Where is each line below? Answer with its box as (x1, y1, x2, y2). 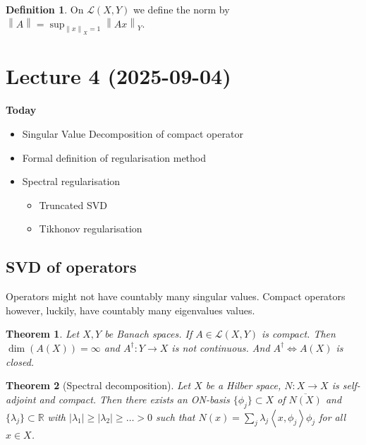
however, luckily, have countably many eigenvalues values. (6, 302, 255, 317)
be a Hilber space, (205, 378, 281, 393)
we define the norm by (133, 2, 230, 16)
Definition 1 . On (6, 2, 84, 16)
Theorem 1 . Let (6, 326, 80, 341)
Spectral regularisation (22, 174, 121, 189)
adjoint (6, 391, 36, 406)
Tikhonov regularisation (39, 221, 142, 236)
